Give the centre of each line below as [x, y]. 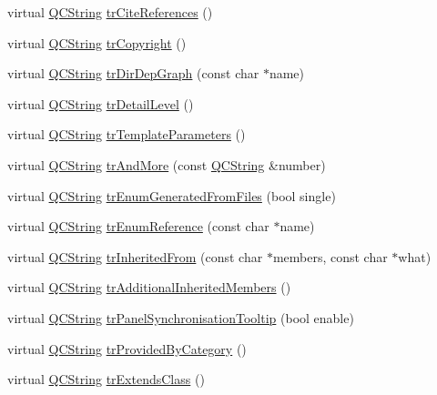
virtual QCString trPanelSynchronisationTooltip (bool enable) [181, 317]
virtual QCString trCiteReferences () [110, 12]
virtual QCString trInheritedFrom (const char [135, 256]
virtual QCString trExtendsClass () [106, 379]
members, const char [330, 256]
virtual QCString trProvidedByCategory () [127, 348]
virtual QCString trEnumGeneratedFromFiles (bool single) [172, 195]
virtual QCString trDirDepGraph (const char [133, 73]
